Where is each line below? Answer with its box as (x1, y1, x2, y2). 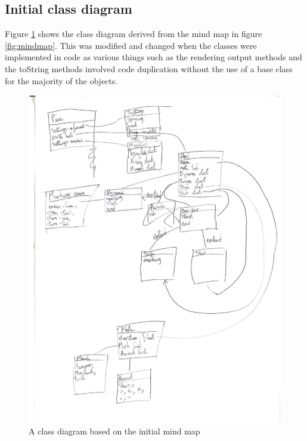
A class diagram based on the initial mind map (29, 424, 200, 437)
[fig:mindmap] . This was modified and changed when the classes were (5, 39, 257, 51)
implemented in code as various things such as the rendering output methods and (5, 51, 302, 63)
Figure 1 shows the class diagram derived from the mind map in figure (5, 27, 262, 40)
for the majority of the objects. (5, 74, 118, 87)
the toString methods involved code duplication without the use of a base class (5, 62, 293, 75)
